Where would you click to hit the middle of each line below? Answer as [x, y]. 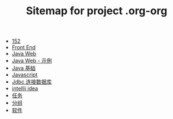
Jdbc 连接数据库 [32, 82]
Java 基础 [24, 68]
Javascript [25, 75]
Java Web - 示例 [32, 61]
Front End [24, 47]
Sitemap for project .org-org [97, 11]
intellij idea [25, 89]
